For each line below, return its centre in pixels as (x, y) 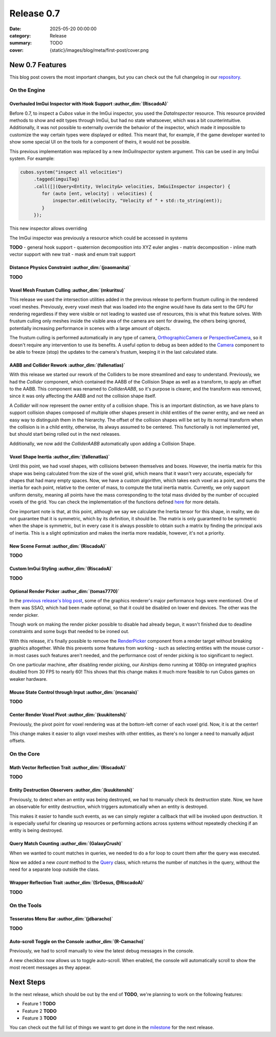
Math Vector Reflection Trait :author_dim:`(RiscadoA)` (68, 767)
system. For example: (32, 158)
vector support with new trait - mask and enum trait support (72, 254)
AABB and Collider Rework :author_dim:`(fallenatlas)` (67, 365)
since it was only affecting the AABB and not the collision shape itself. (83, 396)
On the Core (25, 754)
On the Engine (27, 90)
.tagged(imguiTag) (57, 179)
